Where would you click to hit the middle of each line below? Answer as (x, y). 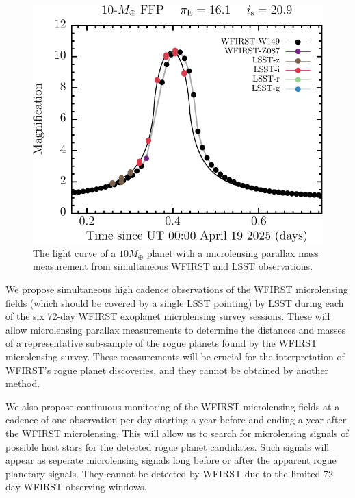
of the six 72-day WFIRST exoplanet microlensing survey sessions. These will (168, 316)
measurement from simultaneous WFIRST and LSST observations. (173, 266)
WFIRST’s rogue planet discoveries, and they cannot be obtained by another (167, 370)
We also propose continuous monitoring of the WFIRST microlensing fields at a (173, 406)
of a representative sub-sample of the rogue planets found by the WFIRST (162, 343)
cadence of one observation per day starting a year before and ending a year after (176, 420)
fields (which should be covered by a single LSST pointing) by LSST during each (175, 302)
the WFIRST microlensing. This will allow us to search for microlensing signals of (177, 433)
